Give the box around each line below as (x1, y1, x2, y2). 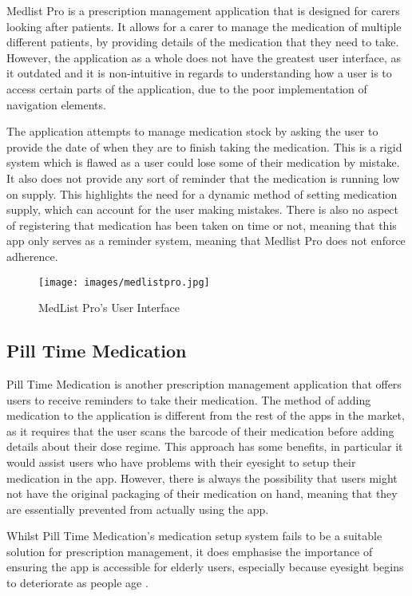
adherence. (6, 247, 58, 264)
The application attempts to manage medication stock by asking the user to (6, 123, 378, 140)
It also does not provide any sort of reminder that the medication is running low (6, 169, 400, 186)
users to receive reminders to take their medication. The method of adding (6, 391, 371, 408)
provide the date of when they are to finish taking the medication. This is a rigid (6, 138, 402, 155)
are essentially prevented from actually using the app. (6, 500, 269, 517)
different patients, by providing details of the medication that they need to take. (6, 34, 399, 50)
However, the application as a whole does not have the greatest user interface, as (6, 49, 401, 65)
